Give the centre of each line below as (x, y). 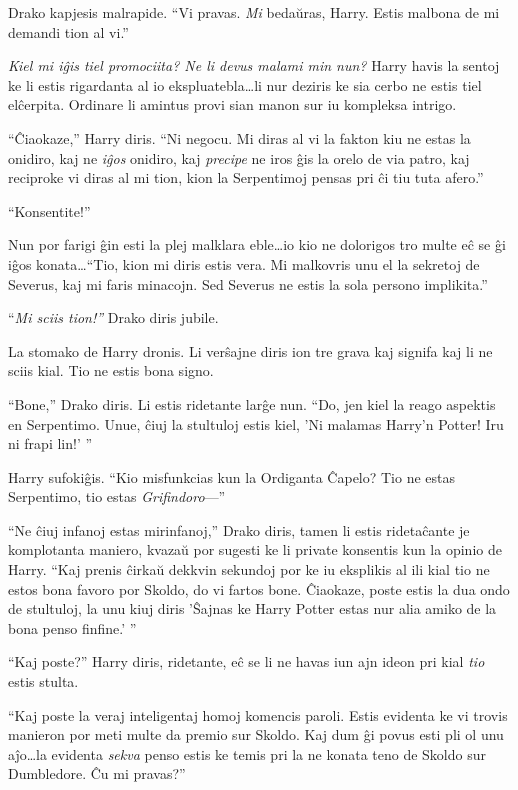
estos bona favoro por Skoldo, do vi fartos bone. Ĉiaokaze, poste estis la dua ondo (259, 588)
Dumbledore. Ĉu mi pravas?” (97, 773)
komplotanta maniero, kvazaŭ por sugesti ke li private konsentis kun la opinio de (255, 549)
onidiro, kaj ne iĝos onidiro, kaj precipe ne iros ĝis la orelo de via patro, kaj (239, 157)
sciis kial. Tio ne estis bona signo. (111, 370)
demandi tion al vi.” (68, 31)
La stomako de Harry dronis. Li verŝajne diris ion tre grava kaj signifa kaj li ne (250, 350)
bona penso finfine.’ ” (72, 627)
